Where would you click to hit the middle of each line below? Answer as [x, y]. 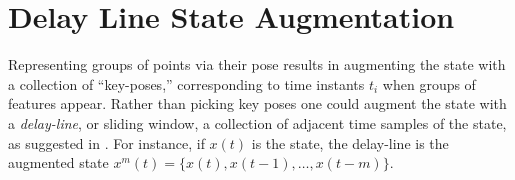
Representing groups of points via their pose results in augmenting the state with [257, 64]
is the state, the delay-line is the [350, 142]
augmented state [58, 162]
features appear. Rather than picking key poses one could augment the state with [257, 103]
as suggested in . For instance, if [106, 142]
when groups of [429, 83]
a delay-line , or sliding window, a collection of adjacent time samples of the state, [257, 122]
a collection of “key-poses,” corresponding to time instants [186, 83]
